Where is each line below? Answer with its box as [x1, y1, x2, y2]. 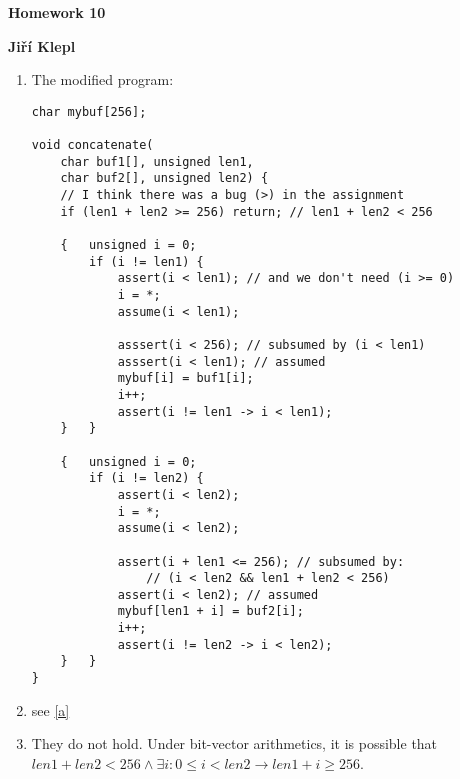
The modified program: [31, 69, 174, 90]
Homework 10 [8, 2, 106, 22]
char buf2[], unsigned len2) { [60, 171, 269, 186]
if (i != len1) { [89, 254, 204, 269]
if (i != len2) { [89, 471, 204, 486]
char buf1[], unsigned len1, [60, 154, 254, 169]
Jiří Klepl [8, 35, 76, 56]
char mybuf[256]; [31, 104, 147, 119]
